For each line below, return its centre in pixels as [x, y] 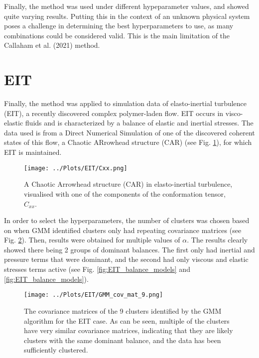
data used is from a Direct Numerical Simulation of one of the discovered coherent [129, 132]
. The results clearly [217, 240]
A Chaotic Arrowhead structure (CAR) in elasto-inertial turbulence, [128, 184]
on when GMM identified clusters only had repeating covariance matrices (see [123, 230]
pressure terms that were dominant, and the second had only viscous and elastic [126, 259]
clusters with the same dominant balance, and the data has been [123, 340]
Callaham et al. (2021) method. [52, 45]
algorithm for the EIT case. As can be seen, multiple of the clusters [127, 320]
